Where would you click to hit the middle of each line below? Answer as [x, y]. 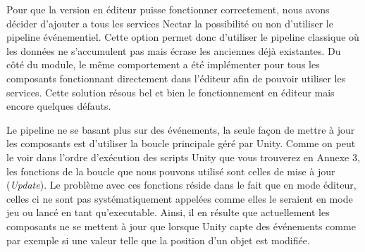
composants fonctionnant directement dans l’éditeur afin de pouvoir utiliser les [176, 78]
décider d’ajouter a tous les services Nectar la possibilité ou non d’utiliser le [170, 23]
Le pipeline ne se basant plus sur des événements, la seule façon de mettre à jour [181, 129]
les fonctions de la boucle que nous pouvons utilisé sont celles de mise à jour [171, 171]
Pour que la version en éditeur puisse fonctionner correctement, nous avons [168, 9]
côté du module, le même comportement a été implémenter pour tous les [163, 64]
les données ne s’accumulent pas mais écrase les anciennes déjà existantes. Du [174, 50]
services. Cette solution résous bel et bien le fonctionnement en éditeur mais [171, 92]
